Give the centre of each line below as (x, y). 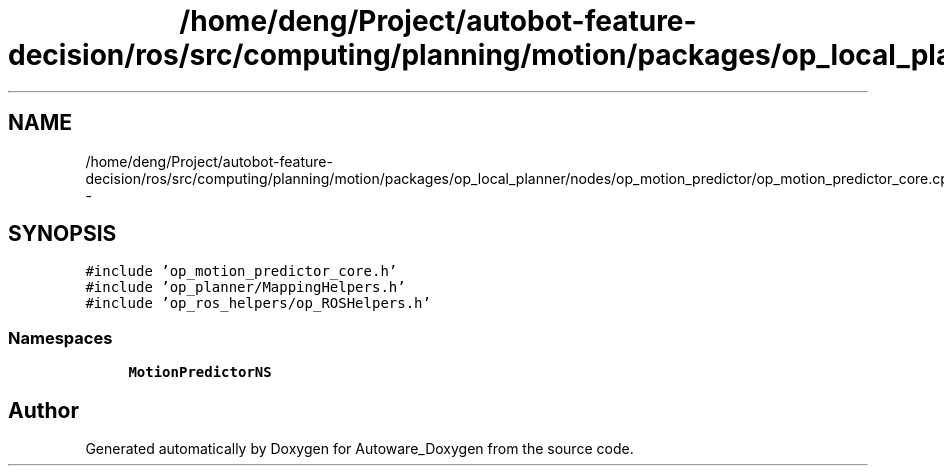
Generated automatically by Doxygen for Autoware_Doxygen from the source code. (359, 449)
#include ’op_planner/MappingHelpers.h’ (245, 287)
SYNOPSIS (62, 234)
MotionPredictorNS (200, 372)
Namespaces (60, 337)
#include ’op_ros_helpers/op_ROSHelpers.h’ (258, 303)
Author (43, 410)
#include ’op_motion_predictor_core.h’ (241, 271)
